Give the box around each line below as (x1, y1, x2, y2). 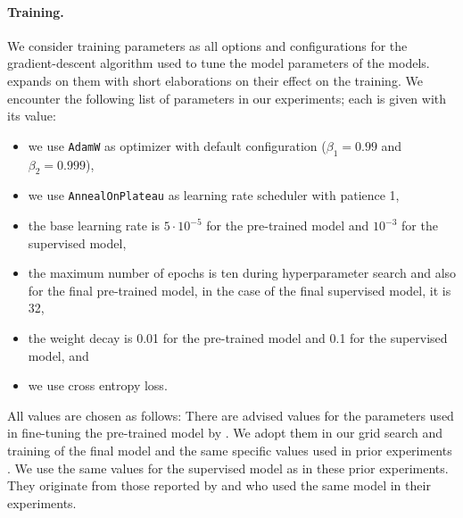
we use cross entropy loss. (28, 376, 168, 395)
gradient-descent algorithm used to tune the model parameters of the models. (7, 54, 430, 72)
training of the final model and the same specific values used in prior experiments (7, 440, 452, 459)
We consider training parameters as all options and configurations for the (7, 36, 408, 54)
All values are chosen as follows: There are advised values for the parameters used (7, 405, 454, 424)
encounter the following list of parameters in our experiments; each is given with (7, 88, 447, 107)
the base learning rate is (28, 216, 161, 235)
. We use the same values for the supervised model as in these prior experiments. (7, 458, 449, 477)
